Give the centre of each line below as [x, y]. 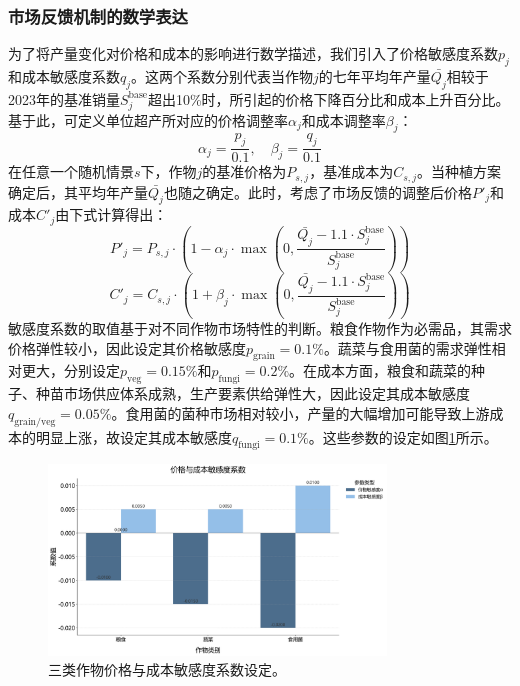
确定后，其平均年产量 [78, 191]
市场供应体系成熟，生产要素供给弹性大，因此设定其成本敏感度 [266, 393]
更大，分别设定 [70, 370]
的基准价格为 [244, 171]
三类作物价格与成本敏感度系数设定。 [167, 669]
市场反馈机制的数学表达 [98, 15]
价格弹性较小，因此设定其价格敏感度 [127, 347]
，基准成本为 [351, 171]
